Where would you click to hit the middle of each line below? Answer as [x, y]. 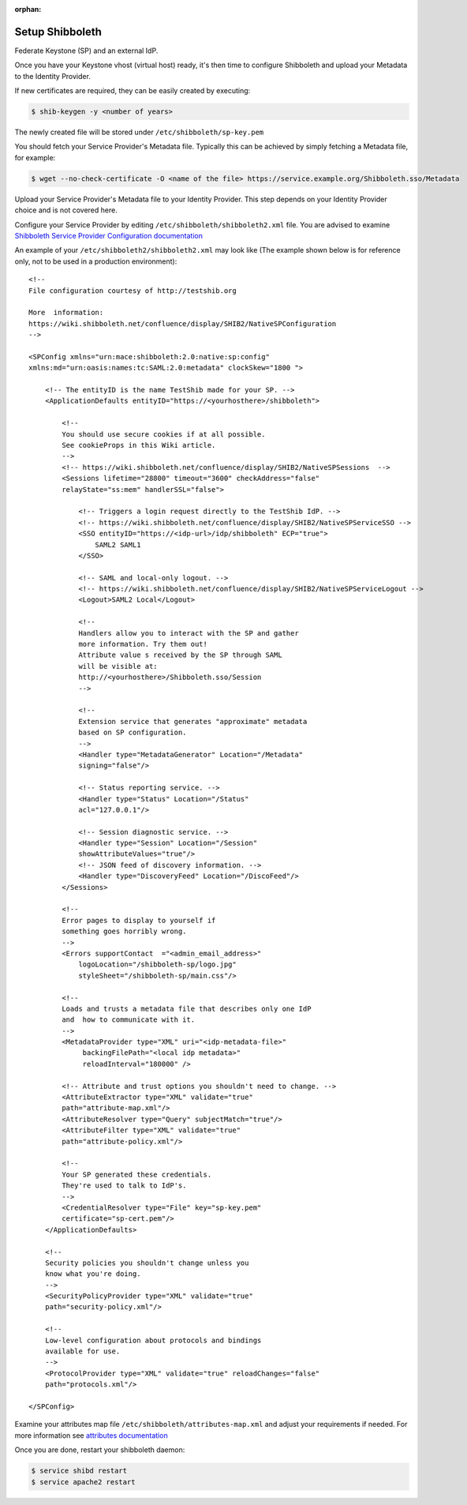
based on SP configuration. [133, 733]
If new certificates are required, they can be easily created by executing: [133, 91]
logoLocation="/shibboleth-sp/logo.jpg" [157, 965]
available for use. [82, 1351]
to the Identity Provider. [52, 76]
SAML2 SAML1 [118, 544]
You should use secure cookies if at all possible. [164, 434]
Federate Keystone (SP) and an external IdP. [86, 51]
